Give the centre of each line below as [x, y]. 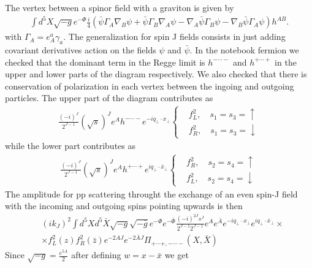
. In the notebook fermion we [244, 49]
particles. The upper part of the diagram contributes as [109, 98]
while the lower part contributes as [70, 146]
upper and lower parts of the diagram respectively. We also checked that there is [156, 74]
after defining [96, 255]
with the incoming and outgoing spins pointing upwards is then [124, 206]
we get [177, 255]
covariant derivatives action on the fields [81, 49]
